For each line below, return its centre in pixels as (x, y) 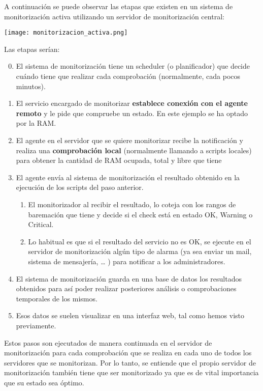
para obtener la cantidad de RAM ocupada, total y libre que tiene (119, 160)
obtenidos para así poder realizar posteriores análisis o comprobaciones (126, 288)
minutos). (31, 86)
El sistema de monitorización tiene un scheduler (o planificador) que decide (133, 66)
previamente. (36, 325)
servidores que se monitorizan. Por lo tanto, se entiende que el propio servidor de (130, 362)
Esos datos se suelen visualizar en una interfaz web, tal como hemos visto (130, 315)
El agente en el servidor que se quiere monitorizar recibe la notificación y (129, 140)
